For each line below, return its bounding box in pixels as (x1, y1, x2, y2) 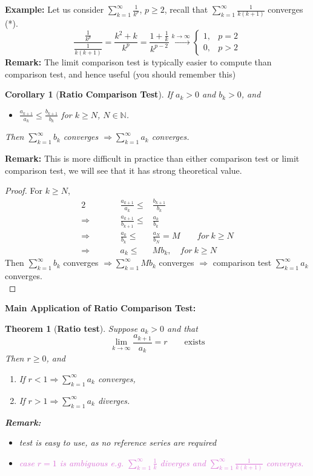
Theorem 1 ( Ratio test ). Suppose (5, 322, 138, 334)
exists (184, 338, 205, 347)
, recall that (164, 3, 208, 15)
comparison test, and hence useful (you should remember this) (5, 67, 236, 80)
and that (167, 322, 198, 334)
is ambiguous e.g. (59, 456, 124, 469)
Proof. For (5, 184, 43, 197)
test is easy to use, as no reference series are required (19, 436, 217, 449)
